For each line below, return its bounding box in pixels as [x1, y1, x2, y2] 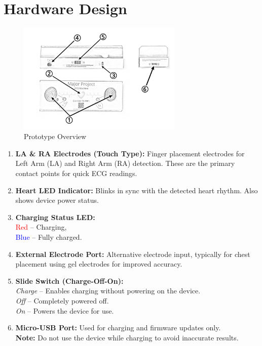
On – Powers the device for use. [15, 305, 114, 316]
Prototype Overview [24, 131, 87, 142]
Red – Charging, [15, 222, 67, 232]
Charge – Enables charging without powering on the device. [15, 285, 201, 296]
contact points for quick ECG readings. [15, 168, 137, 179]
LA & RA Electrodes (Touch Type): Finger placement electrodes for [15, 148, 245, 158]
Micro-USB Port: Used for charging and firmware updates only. [15, 322, 221, 333]
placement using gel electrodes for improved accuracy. [15, 258, 182, 269]
